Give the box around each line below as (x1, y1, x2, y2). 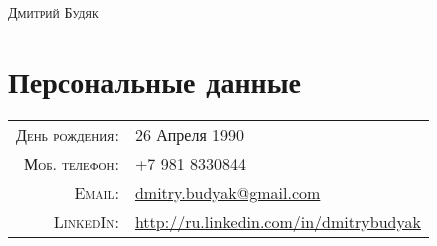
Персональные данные (8, 60, 301, 101)
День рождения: (16, 122, 119, 146)
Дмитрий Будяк (8, 2, 99, 22)
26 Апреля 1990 (134, 122, 245, 146)
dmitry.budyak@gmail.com (134, 180, 321, 204)
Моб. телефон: (24, 151, 119, 175)
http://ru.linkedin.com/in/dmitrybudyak (134, 209, 421, 233)
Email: (74, 180, 119, 204)
